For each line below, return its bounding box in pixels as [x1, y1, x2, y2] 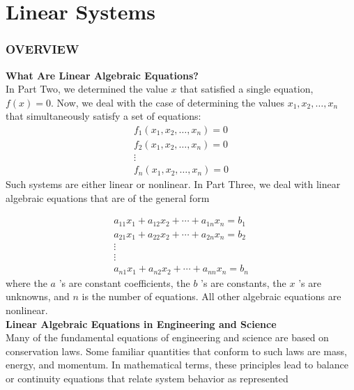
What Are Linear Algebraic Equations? [6, 68, 199, 82]
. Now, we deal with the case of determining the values [51, 95, 284, 109]
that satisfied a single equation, [180, 81, 314, 96]
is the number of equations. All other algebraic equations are [82, 289, 341, 304]
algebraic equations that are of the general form [6, 190, 210, 205]
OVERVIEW [6, 40, 79, 58]
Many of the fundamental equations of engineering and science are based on [6, 330, 329, 345]
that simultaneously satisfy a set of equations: [6, 109, 201, 123]
